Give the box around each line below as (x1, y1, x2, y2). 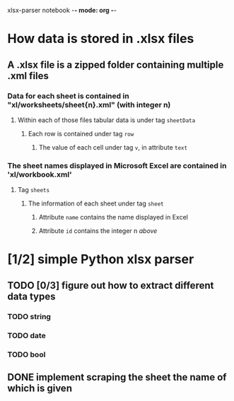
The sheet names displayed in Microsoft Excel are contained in (7, 160, 227, 170)
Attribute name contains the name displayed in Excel (38, 213, 189, 222)
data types (7, 290, 56, 302)
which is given (7, 382, 73, 394)
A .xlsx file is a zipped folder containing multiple (7, 59, 224, 71)
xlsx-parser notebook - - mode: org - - (7, 6, 117, 14)
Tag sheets (17, 186, 50, 194)
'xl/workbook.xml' (7, 169, 72, 179)
